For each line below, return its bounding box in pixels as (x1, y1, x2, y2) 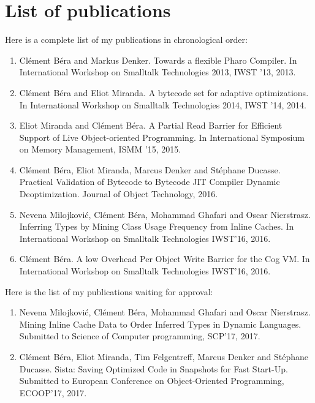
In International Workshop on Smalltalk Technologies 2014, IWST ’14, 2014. (19, 98, 306, 111)
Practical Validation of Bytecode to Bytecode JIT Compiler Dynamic (19, 175, 280, 188)
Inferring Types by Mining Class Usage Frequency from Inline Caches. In (19, 220, 294, 233)
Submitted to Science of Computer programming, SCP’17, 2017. (19, 330, 260, 342)
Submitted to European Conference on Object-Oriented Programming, (19, 374, 284, 387)
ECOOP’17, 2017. (19, 386, 87, 399)
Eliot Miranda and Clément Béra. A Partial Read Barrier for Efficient (19, 119, 283, 132)
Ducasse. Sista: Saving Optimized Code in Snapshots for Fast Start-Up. (19, 362, 288, 375)
